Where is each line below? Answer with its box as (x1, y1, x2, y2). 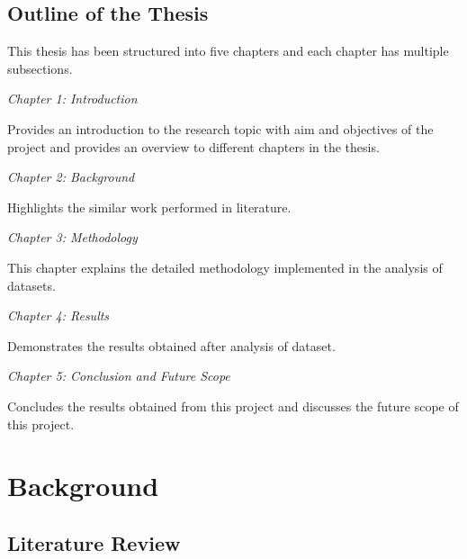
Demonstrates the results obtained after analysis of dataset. (7, 336, 336, 355)
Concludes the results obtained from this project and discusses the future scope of (7, 396, 459, 415)
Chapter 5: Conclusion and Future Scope (7, 366, 230, 385)
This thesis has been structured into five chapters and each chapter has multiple (7, 41, 449, 60)
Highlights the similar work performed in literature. (7, 197, 292, 216)
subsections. (7, 59, 73, 77)
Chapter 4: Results (7, 306, 110, 325)
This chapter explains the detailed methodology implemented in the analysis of (7, 257, 443, 276)
